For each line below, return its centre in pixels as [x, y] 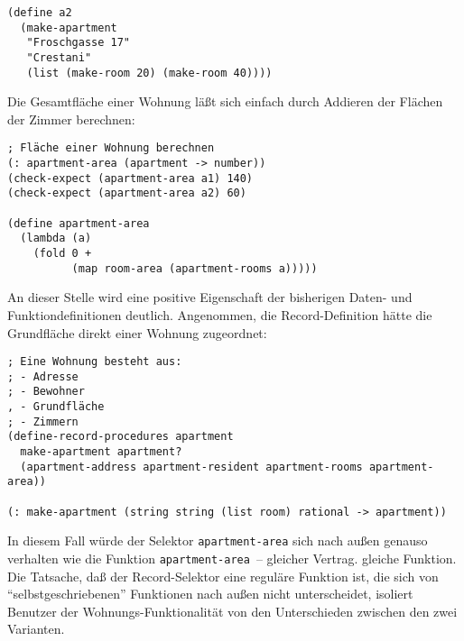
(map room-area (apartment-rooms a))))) [195, 268]
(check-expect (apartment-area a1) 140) [130, 178]
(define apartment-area [79, 223]
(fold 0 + [62, 254]
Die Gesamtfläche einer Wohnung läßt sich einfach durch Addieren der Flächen [225, 101]
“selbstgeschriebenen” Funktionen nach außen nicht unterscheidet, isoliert [210, 594]
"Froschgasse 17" [79, 43]
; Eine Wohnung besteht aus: [95, 362]
